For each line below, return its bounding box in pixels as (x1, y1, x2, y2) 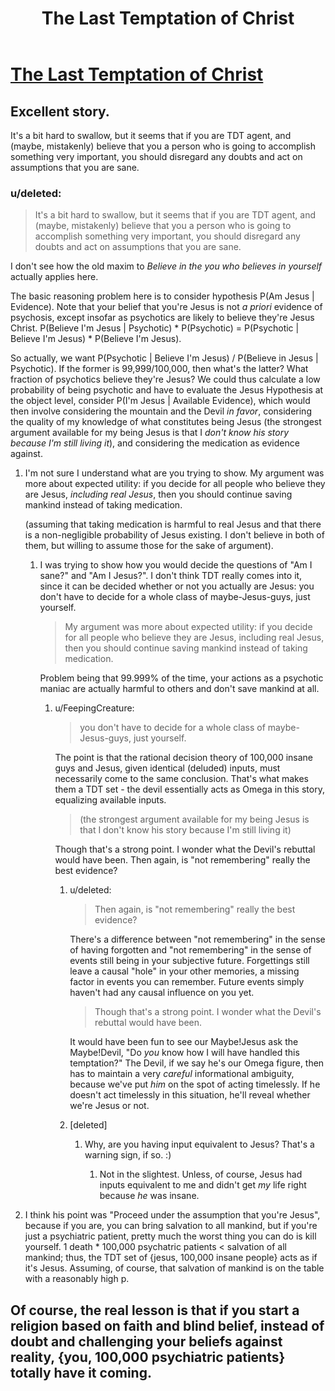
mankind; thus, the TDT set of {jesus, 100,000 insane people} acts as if (24, 1252, 318, 1264)
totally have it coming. (10, 1364, 152, 1381)
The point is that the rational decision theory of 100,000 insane (54, 752, 314, 764)
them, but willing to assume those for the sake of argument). (24, 540, 274, 552)
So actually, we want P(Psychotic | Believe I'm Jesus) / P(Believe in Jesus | (10, 352, 319, 364)
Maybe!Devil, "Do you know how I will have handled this (69, 1047, 300, 1059)
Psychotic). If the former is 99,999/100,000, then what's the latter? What (10, 363, 309, 375)
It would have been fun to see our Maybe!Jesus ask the (69, 1036, 299, 1048)
